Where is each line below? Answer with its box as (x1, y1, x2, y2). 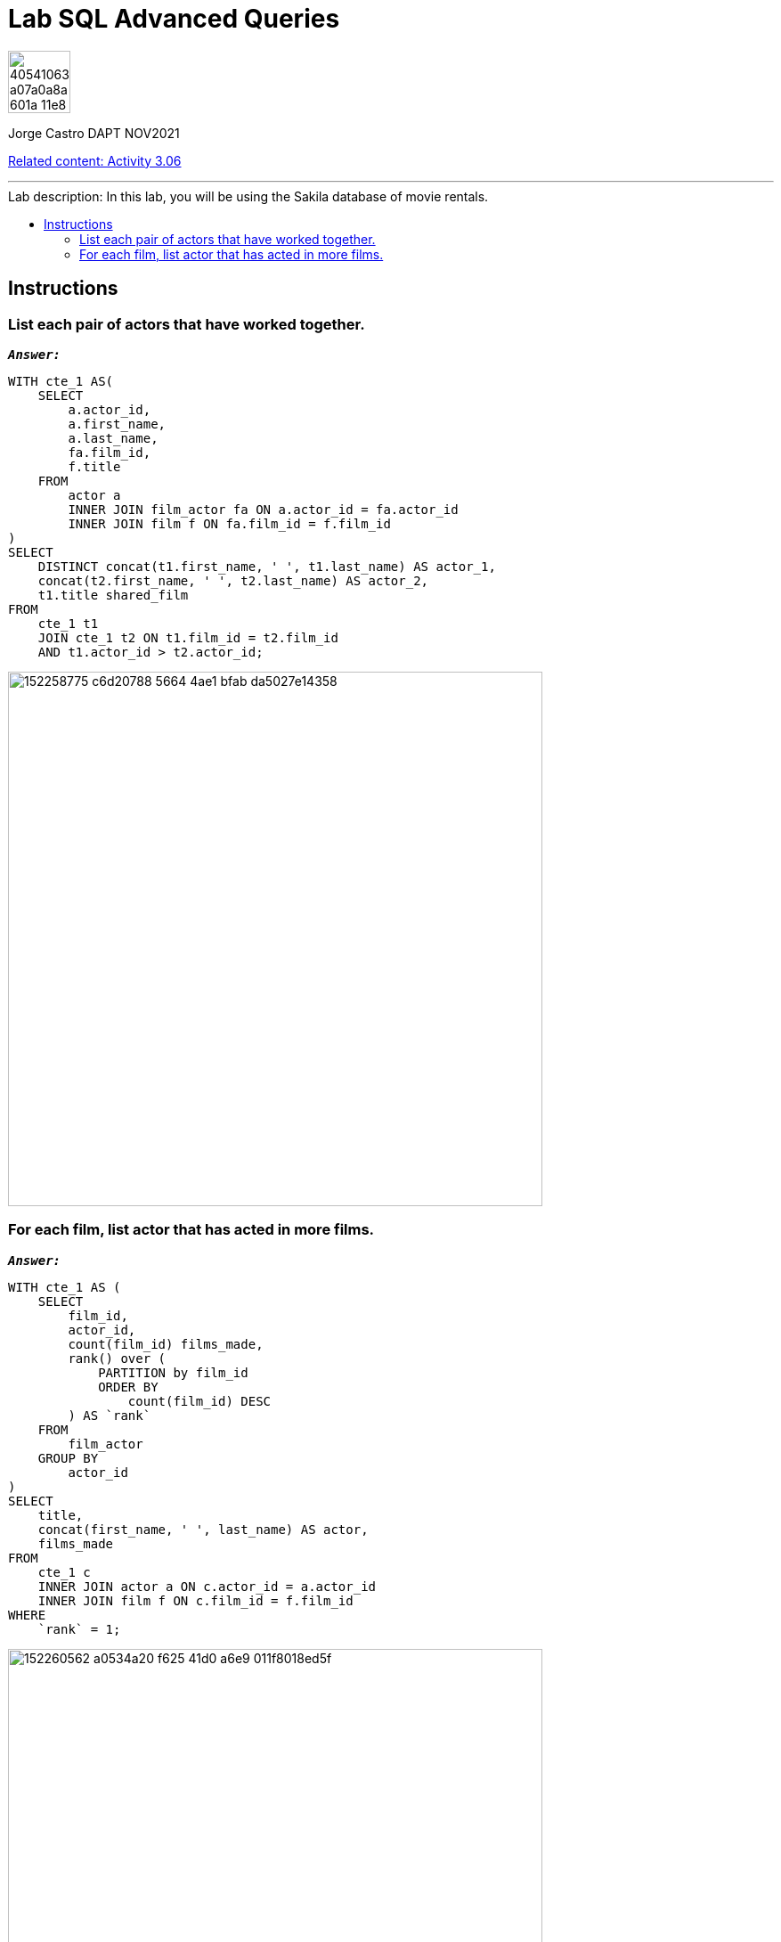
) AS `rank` (68, 1408, 151, 1423)
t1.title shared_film (37, 587, 189, 602)
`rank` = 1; (37, 1621, 121, 1636)
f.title (68, 459, 121, 474)
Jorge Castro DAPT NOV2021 (8, 125, 180, 141)
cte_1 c (37, 1564, 91, 1579)
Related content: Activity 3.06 (8, 152, 182, 168)
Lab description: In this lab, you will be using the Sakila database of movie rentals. (8, 188, 489, 204)
